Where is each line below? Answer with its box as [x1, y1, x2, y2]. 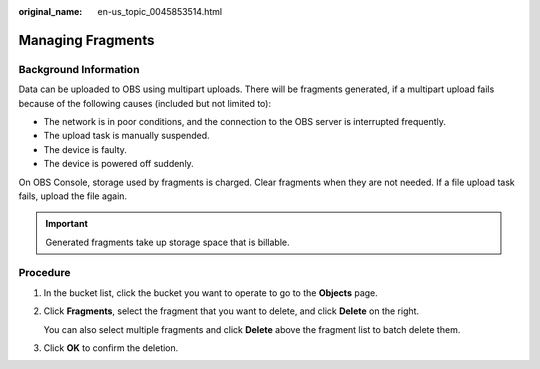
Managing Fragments [18, 31, 155, 49]
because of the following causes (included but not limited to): [18, 97, 272, 109]
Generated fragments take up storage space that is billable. [45, 236, 290, 248]
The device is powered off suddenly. [43, 158, 194, 170]
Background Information [18, 62, 140, 76]
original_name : [18, 6, 83, 17]
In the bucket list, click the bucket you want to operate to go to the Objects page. [43, 286, 379, 299]
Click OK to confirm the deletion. [43, 341, 179, 354]
